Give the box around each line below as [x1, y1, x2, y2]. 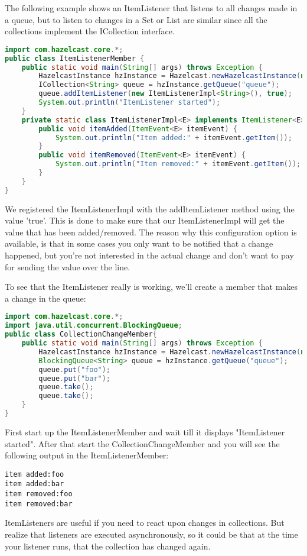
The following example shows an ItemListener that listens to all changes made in [5, 2, 298, 14]
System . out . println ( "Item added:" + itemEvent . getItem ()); [55, 133, 292, 142]
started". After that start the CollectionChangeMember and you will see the [5, 437, 280, 450]
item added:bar [5, 480, 64, 489]
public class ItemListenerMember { [5, 54, 145, 63]
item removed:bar [5, 499, 73, 508]
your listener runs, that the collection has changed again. [5, 539, 211, 552]
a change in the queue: [5, 292, 86, 304]
